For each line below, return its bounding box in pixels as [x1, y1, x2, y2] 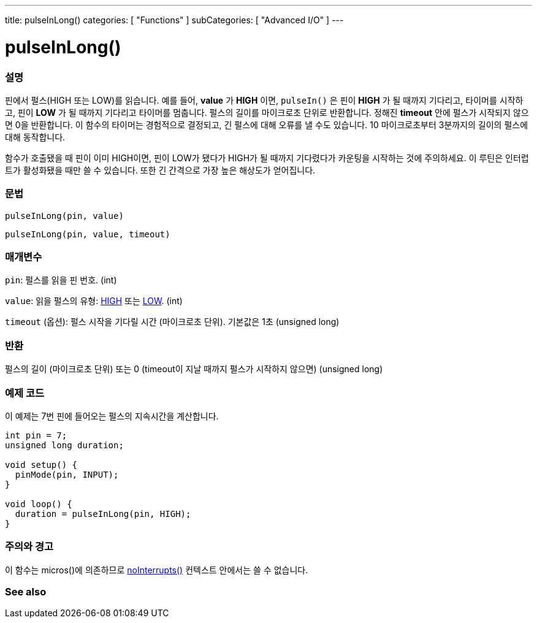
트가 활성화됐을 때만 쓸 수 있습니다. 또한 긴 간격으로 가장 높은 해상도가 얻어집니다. [5, 164, 316, 175]
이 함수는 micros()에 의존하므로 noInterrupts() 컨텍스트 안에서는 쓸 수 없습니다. [5, 564, 308, 575]
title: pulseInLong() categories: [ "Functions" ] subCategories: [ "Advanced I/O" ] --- [5, 15, 344, 25]
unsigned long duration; [5, 440, 124, 450]
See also [5, 586, 47, 598]
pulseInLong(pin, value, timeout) [5, 229, 170, 239]
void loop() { [5, 499, 72, 509]
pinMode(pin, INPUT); [15, 469, 119, 480]
